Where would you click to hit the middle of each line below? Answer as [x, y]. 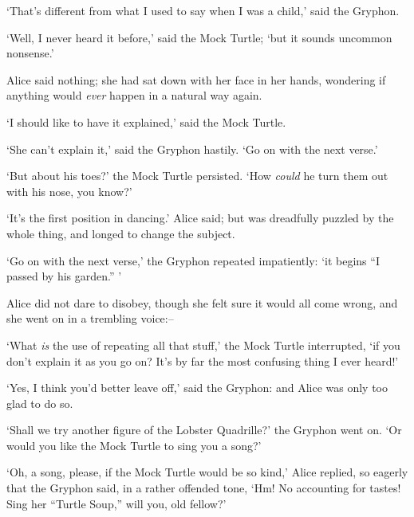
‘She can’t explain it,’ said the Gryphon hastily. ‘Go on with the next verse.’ [192, 149]
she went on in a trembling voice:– [90, 318]
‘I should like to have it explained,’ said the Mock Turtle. [146, 121]
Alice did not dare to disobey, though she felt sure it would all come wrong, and [202, 302]
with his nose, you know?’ [69, 191]
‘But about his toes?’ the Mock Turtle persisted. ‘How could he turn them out [197, 176]
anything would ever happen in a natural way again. [134, 95]
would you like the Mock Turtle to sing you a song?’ [134, 445]
